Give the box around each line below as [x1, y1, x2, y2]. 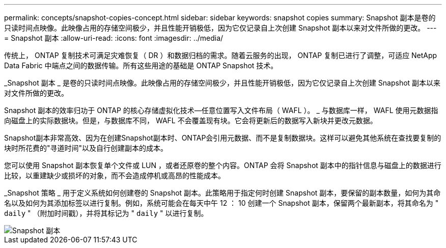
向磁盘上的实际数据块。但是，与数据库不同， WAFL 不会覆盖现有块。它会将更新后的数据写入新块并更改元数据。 [4, 116, 377, 125]
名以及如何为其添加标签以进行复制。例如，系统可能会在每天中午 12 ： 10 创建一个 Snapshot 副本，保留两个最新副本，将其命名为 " [4, 199, 439, 207]
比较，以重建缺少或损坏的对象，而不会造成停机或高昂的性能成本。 [4, 171, 225, 180]
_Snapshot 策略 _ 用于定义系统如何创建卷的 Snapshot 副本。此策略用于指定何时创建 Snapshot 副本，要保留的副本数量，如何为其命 [4, 188, 441, 197]
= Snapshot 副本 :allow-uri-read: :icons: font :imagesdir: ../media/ [4, 34, 224, 42]
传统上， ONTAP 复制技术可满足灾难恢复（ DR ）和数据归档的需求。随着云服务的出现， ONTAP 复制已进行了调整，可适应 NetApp [4, 51, 437, 60]
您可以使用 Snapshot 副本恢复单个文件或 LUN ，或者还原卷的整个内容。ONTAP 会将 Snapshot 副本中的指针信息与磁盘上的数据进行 [4, 161, 441, 170]
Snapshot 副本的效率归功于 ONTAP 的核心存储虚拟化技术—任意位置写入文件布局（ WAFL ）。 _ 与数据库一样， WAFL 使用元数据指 [4, 106, 438, 115]
